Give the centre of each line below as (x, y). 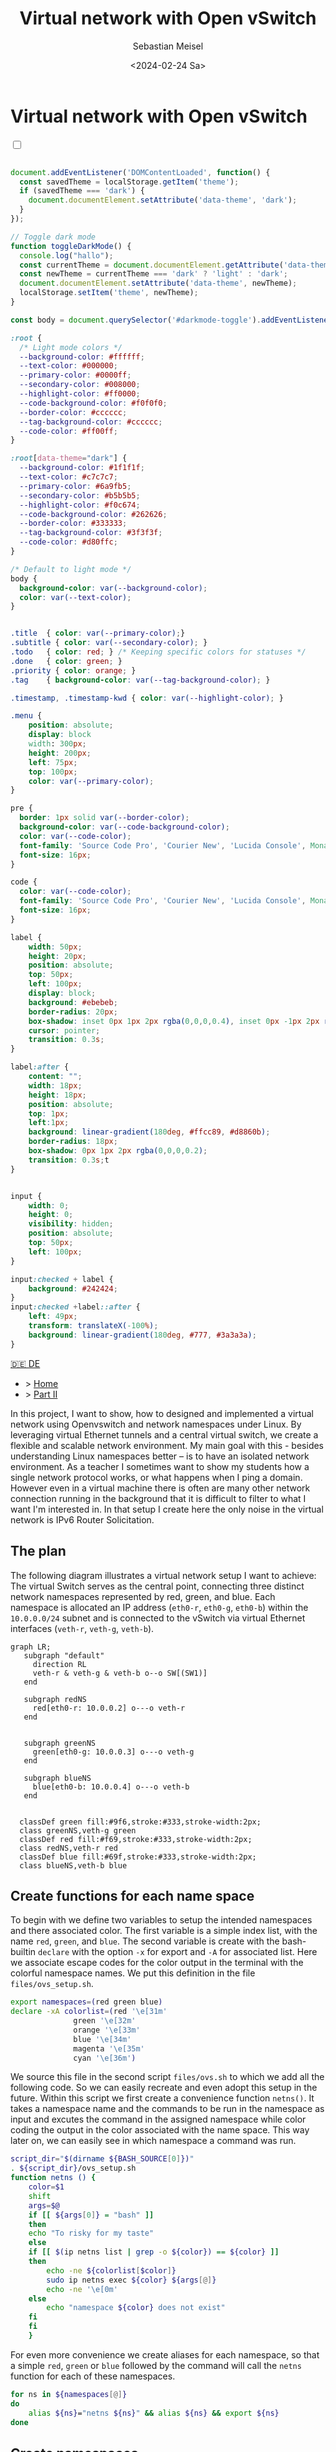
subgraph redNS (55, 1699)
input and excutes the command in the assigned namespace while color (158, 2119)
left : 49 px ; (53, 1317)
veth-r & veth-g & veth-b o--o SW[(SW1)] (120, 1673)
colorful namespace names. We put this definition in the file (133, 1973)
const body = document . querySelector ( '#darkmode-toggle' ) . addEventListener (171, 320)
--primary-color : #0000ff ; (75, 375)
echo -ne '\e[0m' (82, 2289)
